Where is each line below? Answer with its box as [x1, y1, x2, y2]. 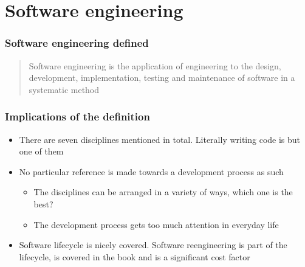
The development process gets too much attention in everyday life [33, 218, 279, 231]
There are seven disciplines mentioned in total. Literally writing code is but [19, 133, 301, 145]
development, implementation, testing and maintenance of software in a [29, 71, 295, 84]
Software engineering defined [5, 35, 149, 50]
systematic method [29, 83, 100, 95]
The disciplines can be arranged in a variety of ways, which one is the [33, 186, 293, 198]
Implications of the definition [5, 109, 150, 124]
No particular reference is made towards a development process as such [19, 165, 284, 178]
